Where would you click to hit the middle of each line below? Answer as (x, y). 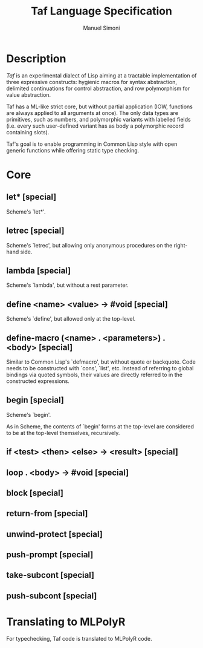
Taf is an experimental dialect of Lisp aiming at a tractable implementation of (101, 75)
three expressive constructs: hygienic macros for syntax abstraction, (92, 82)
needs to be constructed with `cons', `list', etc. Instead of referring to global (100, 368)
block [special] (35, 493)
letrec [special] (35, 231)
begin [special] (35, 400)
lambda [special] (39, 270)
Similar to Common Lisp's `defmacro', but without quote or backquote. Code (101, 362)
